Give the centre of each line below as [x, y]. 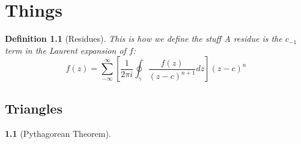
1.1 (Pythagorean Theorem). [58, 133]
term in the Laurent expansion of [65, 50]
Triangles [34, 108]
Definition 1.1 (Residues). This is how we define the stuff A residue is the [144, 39]
